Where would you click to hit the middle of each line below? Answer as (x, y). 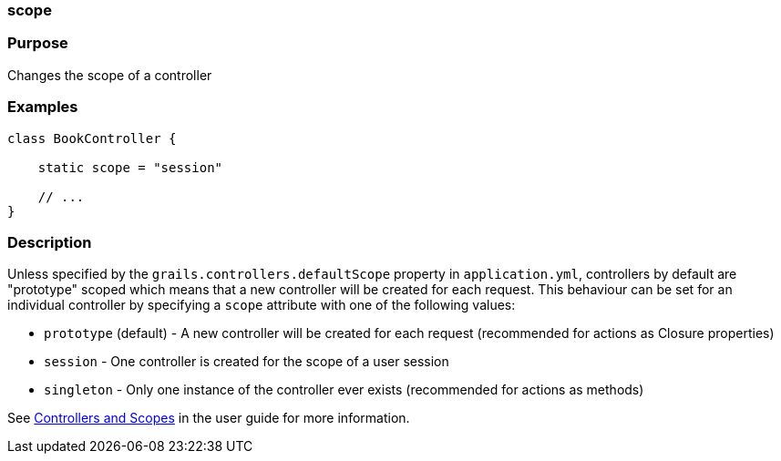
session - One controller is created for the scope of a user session (247, 362)
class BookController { (92, 138)
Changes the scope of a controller (110, 75)
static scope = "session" (130, 167)
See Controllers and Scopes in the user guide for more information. (209, 418)
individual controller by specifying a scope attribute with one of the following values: (262, 305)
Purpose (38, 43)
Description (50, 242)
